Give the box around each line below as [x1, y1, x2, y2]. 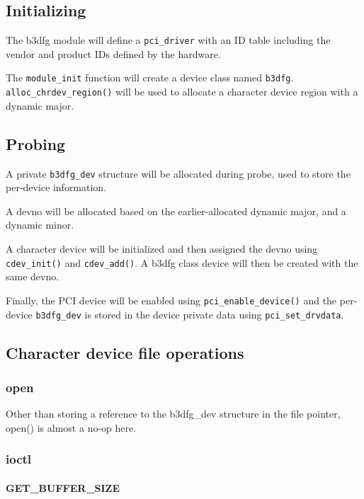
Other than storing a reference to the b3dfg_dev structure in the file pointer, [6, 406, 341, 421]
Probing [6, 132, 66, 154]
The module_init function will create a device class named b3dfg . [6, 70, 294, 85]
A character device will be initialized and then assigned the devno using [6, 241, 318, 256]
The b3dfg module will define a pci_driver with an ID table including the [6, 33, 331, 47]
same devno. [6, 269, 59, 284]
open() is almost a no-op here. [6, 420, 137, 435]
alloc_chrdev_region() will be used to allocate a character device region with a [6, 84, 358, 99]
